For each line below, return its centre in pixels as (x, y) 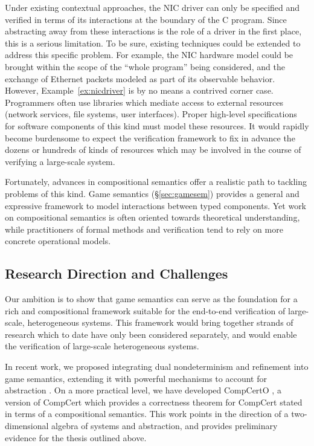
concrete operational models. (58, 241)
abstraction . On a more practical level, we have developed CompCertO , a (143, 390)
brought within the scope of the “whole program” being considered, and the (145, 66)
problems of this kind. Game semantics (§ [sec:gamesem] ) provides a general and (152, 193)
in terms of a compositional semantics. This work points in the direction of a (147, 414)
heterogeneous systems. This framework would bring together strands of (160, 322)
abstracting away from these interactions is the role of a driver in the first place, (153, 31)
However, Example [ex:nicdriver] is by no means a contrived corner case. (139, 90)
